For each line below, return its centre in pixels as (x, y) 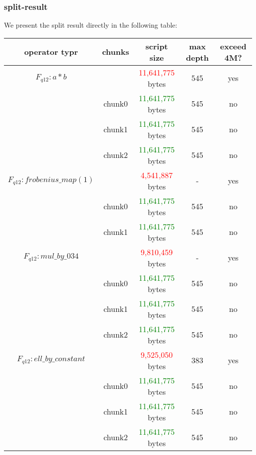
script (157, 46)
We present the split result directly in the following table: (91, 25)
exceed (233, 46)
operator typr (51, 52)
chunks (116, 52)
